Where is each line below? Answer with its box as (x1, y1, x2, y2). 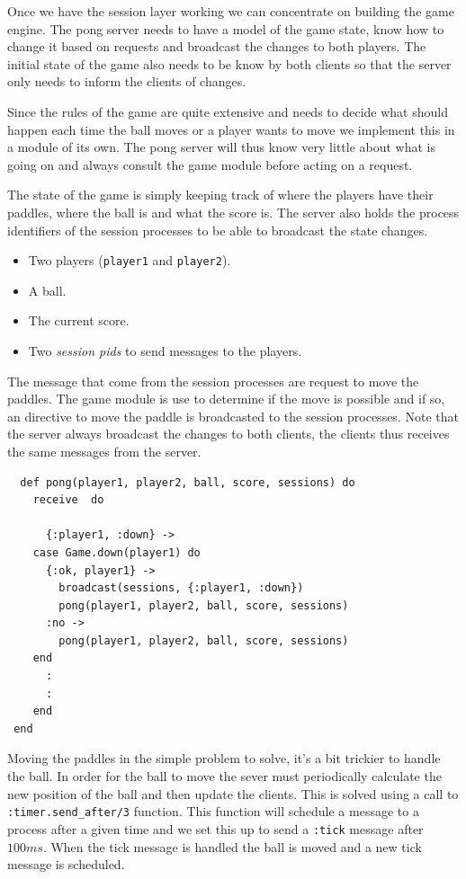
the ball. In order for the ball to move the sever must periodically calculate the (7, 767, 442, 786)
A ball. (28, 280, 67, 299)
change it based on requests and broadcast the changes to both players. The (7, 37, 426, 56)
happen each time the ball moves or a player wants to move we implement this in (7, 120, 455, 138)
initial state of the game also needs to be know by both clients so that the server (7, 54, 452, 73)
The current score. (28, 311, 130, 330)
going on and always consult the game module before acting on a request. (7, 155, 413, 173)
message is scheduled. (7, 855, 125, 874)
